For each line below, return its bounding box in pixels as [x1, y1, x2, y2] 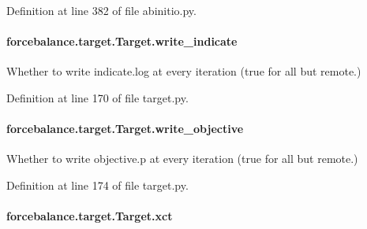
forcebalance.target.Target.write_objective [6, 120, 244, 137]
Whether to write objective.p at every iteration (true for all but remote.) [6, 150, 358, 167]
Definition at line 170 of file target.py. [6, 89, 189, 105]
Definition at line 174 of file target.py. [6, 176, 189, 193]
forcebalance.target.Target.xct [6, 208, 173, 224]
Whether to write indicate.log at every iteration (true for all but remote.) [6, 63, 361, 79]
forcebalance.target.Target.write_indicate [6, 33, 238, 50]
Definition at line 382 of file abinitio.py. [6, 2, 197, 18]
